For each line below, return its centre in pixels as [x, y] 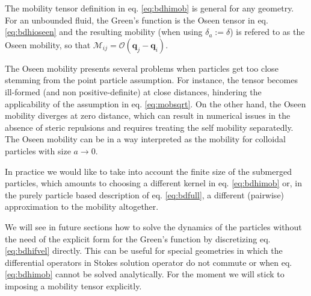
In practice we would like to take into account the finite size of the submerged [148, 171]
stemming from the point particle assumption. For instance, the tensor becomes [151, 80]
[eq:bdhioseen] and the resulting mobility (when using [104, 32]
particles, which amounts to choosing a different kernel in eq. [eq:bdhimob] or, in [153, 183]
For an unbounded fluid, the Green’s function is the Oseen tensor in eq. [137, 20]
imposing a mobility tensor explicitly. [73, 285]
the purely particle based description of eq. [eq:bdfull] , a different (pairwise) [145, 194]
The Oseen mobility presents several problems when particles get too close [142, 68]
